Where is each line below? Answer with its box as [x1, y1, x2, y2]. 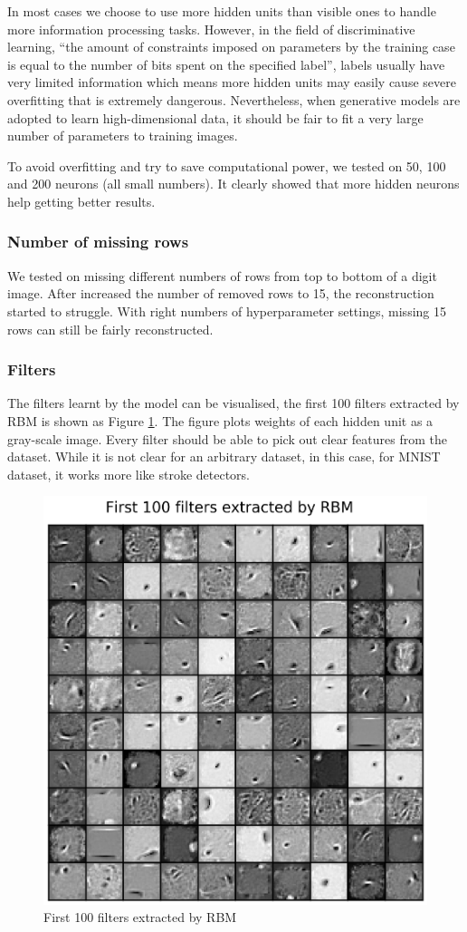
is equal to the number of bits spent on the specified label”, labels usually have [7, 54, 445, 73]
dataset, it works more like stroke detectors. [7, 464, 250, 483]
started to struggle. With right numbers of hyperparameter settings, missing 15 [7, 301, 446, 320]
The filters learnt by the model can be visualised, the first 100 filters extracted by [7, 393, 460, 413]
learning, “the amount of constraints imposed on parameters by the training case [7, 37, 455, 56]
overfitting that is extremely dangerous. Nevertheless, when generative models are [7, 90, 461, 109]
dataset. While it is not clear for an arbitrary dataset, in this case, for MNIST [7, 447, 441, 466]
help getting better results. [7, 191, 156, 210]
